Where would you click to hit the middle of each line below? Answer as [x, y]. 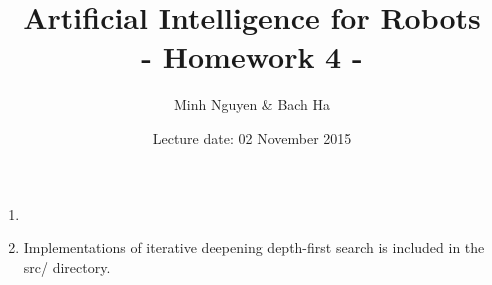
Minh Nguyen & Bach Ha [252, 104]
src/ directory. [67, 266]
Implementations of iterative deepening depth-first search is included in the [254, 247]
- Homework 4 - [252, 56]
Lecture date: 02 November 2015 [252, 137]
